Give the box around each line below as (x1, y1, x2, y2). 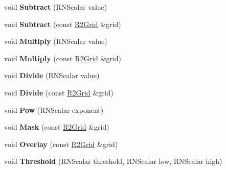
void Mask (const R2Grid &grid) (4, 122, 109, 132)
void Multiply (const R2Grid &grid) (4, 53, 122, 63)
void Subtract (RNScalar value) (4, 2, 107, 12)
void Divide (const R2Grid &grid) (4, 87, 114, 98)
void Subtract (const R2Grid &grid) (4, 18, 121, 29)
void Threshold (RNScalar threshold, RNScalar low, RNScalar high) (4, 156, 222, 166)
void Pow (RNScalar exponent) (4, 104, 104, 115)
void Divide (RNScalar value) (4, 70, 100, 81)
